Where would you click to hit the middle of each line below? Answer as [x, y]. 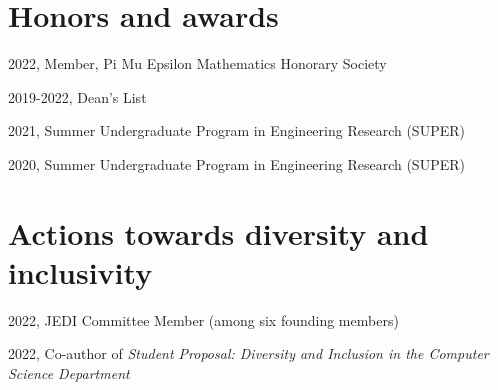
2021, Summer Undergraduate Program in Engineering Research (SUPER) [236, 130]
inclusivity [80, 271]
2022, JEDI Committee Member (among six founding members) [203, 319]
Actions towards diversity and [218, 232]
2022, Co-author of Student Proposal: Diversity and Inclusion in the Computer [248, 353]
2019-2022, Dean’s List [77, 96]
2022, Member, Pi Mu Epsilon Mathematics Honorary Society [197, 63]
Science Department [69, 373]
